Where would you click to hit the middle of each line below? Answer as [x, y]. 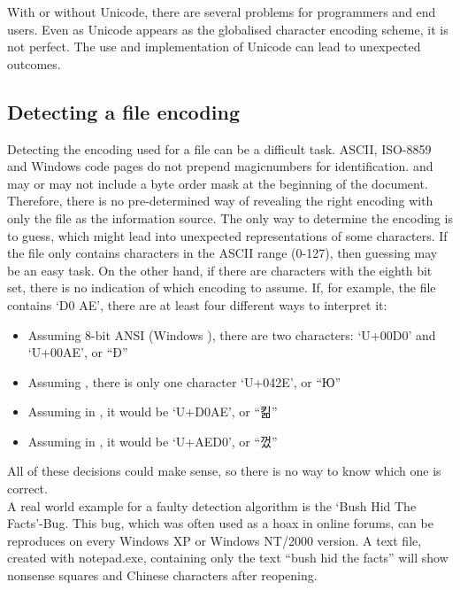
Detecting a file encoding [123, 111]
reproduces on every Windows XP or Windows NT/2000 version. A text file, [215, 540]
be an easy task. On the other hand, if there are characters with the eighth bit [220, 270]
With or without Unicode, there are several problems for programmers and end [222, 12]
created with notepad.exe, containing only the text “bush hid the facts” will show [228, 558]
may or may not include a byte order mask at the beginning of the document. [218, 183]
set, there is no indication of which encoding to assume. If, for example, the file [222, 287]
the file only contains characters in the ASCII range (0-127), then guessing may [222, 253]
